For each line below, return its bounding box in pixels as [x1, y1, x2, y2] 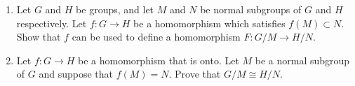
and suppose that [39, 66, 113, 81]
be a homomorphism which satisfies [133, 15, 286, 30]
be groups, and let [76, 2, 154, 16]
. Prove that [168, 66, 221, 81]
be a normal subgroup [255, 52, 350, 67]
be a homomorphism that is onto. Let [78, 52, 239, 67]
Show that [16, 29, 61, 44]
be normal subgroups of [200, 2, 302, 16]
